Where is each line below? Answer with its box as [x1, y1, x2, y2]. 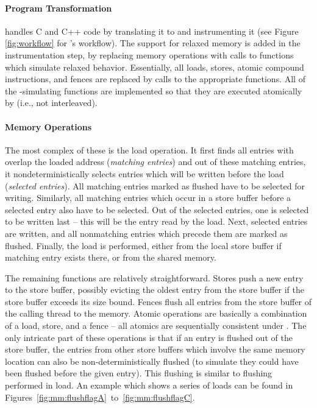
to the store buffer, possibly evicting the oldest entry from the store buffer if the [5, 283, 304, 296]
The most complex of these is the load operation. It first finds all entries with [5, 143, 294, 156]
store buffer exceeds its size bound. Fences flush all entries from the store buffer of [5, 295, 312, 308]
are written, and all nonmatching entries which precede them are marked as [5, 227, 288, 239]
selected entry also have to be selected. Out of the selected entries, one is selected [5, 203, 309, 216]
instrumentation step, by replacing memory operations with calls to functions [5, 48, 294, 61]
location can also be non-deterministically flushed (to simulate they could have [5, 354, 299, 367]
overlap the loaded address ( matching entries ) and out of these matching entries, [5, 155, 306, 168]
